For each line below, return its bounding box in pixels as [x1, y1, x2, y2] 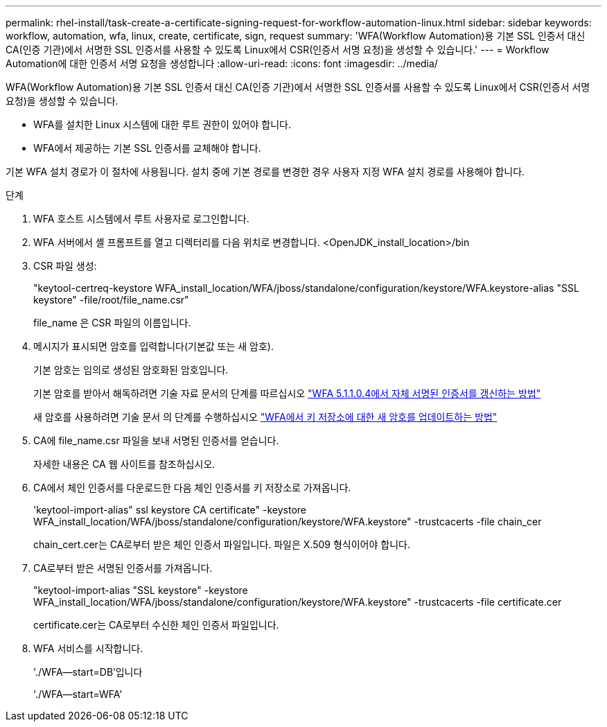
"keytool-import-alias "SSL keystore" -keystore [33, 584, 248, 596]
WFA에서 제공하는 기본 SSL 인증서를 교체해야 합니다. [33, 142, 261, 154]
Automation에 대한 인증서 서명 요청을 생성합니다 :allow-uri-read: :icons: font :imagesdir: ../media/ [6, 58, 438, 69]
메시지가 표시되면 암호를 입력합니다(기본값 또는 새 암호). [33, 340, 274, 352]
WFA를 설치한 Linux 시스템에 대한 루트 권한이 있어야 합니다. [33, 119, 291, 130]
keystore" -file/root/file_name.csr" [33, 294, 189, 306]
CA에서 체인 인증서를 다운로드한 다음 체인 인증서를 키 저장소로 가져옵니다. [33, 482, 351, 493]
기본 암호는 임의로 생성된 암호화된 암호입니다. [33, 364, 229, 376]
